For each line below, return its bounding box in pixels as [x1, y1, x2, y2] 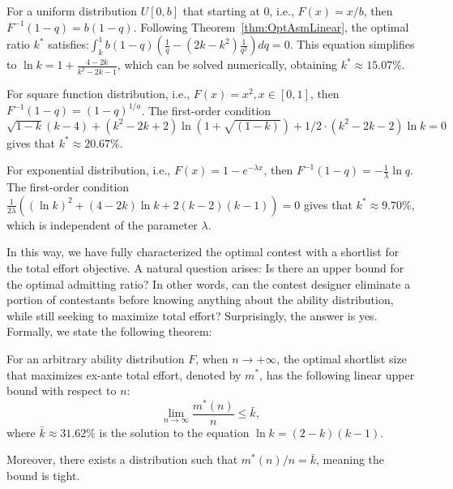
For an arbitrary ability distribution [6, 350, 185, 367]
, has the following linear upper [259, 366, 415, 383]
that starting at [182, 2, 260, 19]
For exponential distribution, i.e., [6, 161, 171, 178]
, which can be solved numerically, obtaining [117, 56, 338, 73]
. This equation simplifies [289, 36, 415, 53]
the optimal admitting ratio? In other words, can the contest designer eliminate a [6, 275, 411, 292]
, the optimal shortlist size [276, 350, 407, 367]
